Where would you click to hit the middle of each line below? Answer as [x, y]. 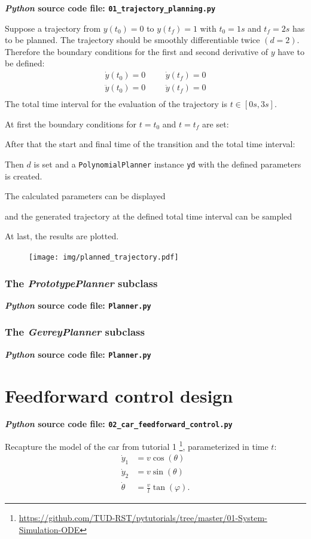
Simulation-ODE [49, 529]
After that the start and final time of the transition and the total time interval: [150, 144]
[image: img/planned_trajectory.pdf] [104, 257]
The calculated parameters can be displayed [85, 196]
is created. [24, 176]
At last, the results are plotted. [62, 236]
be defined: [25, 63]
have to [291, 51]
